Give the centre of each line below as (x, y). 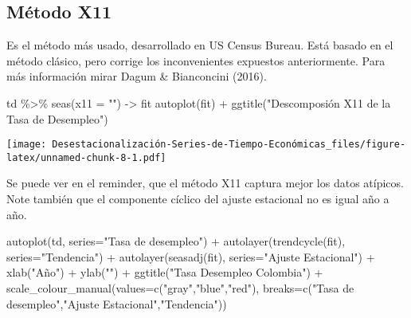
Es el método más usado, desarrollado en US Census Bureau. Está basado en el (200, 45)
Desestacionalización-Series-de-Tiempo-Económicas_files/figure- (229, 145)
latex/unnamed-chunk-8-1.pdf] (86, 157)
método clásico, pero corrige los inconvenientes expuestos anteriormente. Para (196, 60)
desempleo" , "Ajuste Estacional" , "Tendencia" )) (117, 303)
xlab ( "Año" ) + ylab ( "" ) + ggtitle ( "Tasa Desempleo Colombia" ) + (165, 272)
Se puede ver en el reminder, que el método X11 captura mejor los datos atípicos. (205, 183)
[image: (27, 145)
